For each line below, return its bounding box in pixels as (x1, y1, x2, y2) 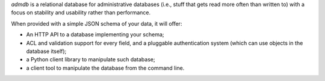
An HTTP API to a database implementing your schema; (26, 31, 164, 38)
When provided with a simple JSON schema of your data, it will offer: (11, 20, 182, 27)
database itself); (26, 48, 67, 55)
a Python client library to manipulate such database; (26, 56, 156, 63)
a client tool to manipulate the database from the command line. (26, 64, 185, 71)
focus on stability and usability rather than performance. (11, 9, 151, 16)
